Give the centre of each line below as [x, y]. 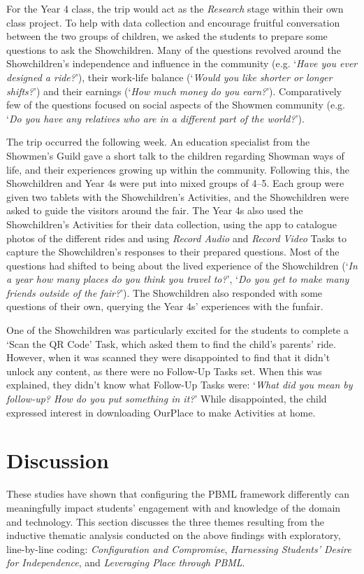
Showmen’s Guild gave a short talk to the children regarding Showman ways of [175, 155]
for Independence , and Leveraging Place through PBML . [126, 562]
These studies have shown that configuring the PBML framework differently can [178, 494]
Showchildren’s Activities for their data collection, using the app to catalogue [172, 224]
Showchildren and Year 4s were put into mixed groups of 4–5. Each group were [175, 183]
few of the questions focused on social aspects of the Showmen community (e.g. [176, 105]
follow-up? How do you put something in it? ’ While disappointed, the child [167, 399]
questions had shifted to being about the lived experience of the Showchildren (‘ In [182, 265]
